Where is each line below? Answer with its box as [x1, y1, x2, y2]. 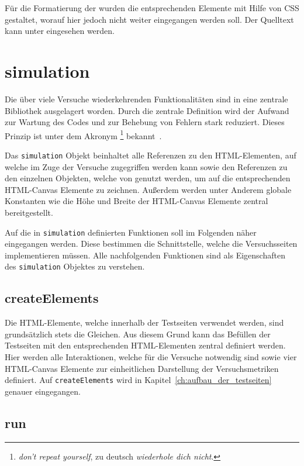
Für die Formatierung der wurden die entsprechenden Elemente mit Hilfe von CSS [5, 2, 299, 13]
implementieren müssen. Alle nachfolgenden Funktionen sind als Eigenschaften [5, 248, 285, 261]
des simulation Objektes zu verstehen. [5, 260, 145, 272]
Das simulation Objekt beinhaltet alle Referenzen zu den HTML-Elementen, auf [5, 149, 296, 161]
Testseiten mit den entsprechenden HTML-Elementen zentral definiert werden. [5, 339, 286, 351]
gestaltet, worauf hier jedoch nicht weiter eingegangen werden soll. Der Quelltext [5, 13, 294, 25]
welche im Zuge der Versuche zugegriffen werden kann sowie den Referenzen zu [5, 160, 288, 172]
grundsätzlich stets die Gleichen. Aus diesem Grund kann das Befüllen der [5, 327, 271, 340]
